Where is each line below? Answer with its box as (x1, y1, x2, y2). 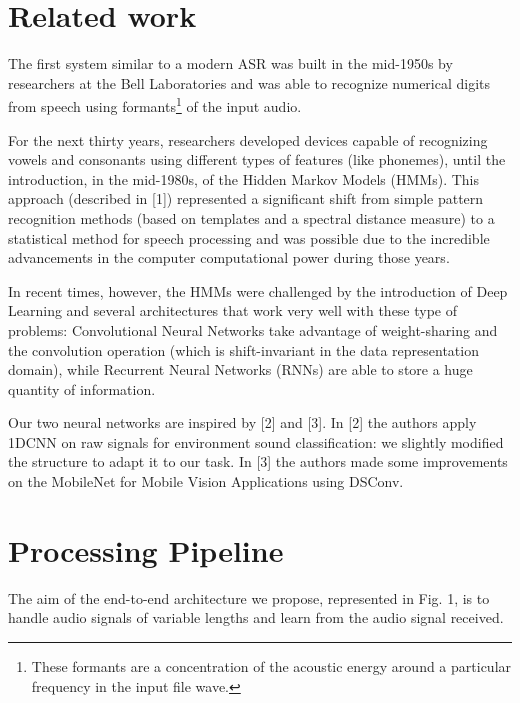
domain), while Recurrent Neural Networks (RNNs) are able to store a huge (8, 359, 473, 380)
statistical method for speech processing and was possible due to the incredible (8, 227, 490, 248)
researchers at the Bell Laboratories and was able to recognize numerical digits (8, 72, 491, 93)
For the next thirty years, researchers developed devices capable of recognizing (8, 129, 488, 150)
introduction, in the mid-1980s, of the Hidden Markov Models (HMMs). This (8, 168, 479, 189)
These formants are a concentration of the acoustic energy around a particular (31, 655, 512, 676)
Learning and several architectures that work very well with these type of (8, 300, 458, 321)
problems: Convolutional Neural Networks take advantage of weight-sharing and (8, 319, 498, 340)
